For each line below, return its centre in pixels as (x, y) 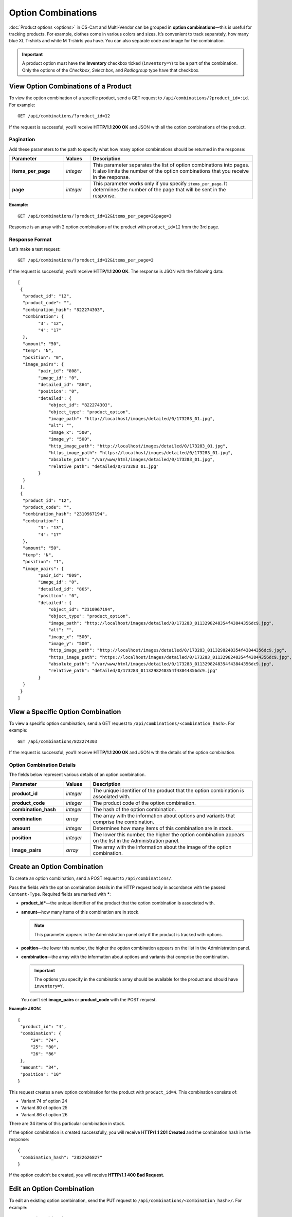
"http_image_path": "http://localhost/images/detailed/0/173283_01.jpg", (138, 446)
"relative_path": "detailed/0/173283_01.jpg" (104, 466)
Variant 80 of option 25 (44, 1108)
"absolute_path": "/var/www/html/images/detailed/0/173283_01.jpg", (132, 460)
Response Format (30, 240)
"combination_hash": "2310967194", (65, 514)
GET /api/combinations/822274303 (57, 741)
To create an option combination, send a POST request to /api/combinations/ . (91, 878)
